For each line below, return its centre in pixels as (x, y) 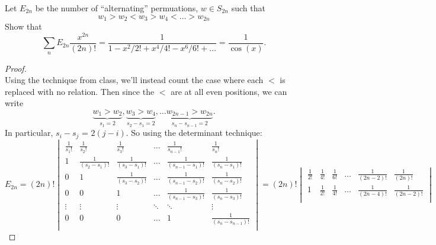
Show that (23, 26)
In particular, (29, 133)
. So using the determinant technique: (194, 133)
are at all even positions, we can (229, 91)
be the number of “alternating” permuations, (117, 8)
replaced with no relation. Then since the (80, 91)
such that (248, 8)
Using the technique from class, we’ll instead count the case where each (134, 80)
